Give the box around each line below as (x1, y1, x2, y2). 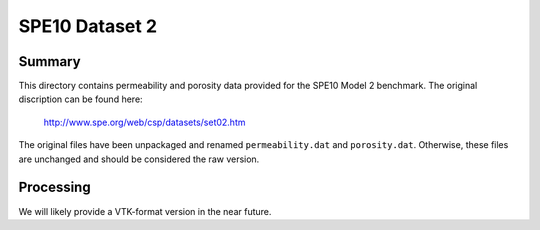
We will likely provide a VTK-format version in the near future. (18, 205, 272, 217)
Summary (18, 53, 81, 70)
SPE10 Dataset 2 (18, 15, 158, 37)
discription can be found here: (18, 93, 144, 105)
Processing (18, 179, 91, 196)
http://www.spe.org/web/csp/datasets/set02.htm (43, 116, 246, 128)
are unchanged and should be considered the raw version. (18, 153, 260, 165)
